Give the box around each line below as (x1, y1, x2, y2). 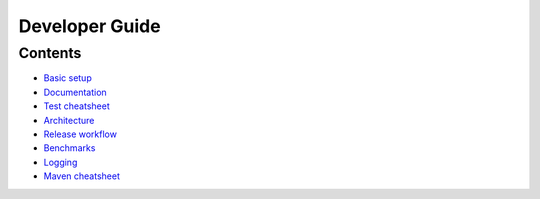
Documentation (43, 86, 107, 98)
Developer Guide (18, 15, 161, 37)
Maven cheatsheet (43, 170, 120, 182)
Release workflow (43, 128, 117, 140)
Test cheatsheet (43, 100, 110, 112)
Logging (43, 156, 78, 168)
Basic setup (43, 72, 92, 84)
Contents (18, 44, 82, 62)
